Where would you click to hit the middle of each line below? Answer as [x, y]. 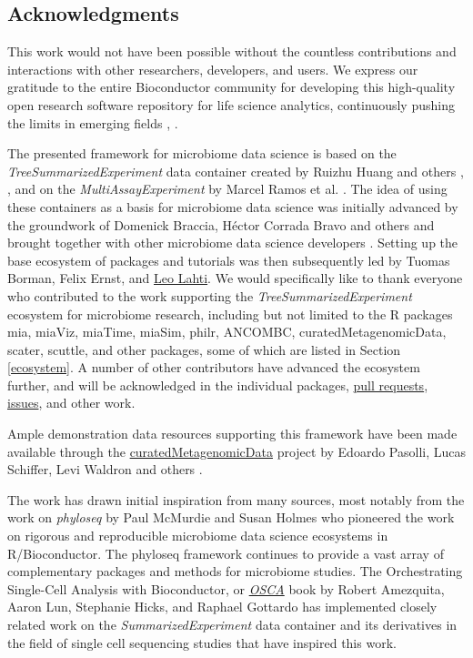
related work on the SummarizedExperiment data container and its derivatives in [232, 625]
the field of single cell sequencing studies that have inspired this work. [202, 642]
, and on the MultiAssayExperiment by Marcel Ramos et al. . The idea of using [227, 189]
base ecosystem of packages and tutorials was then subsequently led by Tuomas [229, 260]
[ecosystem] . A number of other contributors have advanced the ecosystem [214, 367]
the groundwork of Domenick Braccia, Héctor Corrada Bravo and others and [221, 224]
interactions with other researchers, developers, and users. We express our [213, 69]
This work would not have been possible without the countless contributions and [232, 51]
